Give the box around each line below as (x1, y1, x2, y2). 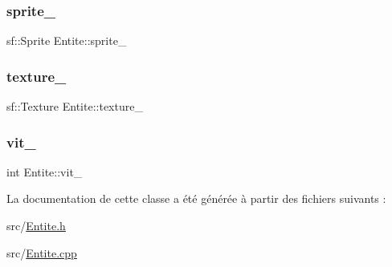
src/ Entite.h (6, 217, 66, 234)
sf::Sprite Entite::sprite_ (6, 32, 127, 49)
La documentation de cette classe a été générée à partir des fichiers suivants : (6, 190, 386, 207)
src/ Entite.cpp (6, 244, 77, 261)
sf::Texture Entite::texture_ (6, 98, 143, 115)
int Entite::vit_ (6, 163, 83, 180)
